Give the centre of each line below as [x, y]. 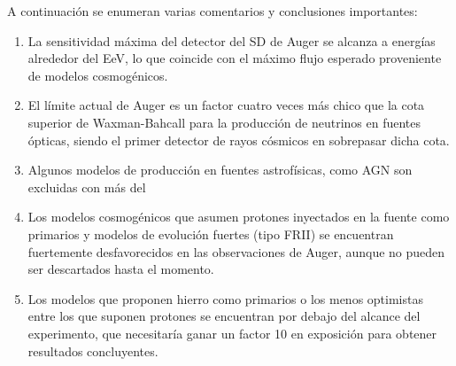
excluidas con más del [87, 187]
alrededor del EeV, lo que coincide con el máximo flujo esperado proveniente [235, 58]
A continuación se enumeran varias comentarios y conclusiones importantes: [213, 11]
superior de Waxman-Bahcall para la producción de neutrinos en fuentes [224, 122]
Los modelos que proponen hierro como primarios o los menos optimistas [225, 298]
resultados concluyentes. [93, 350]
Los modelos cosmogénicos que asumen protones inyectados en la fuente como [239, 217]
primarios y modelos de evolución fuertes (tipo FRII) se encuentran [211, 234]
